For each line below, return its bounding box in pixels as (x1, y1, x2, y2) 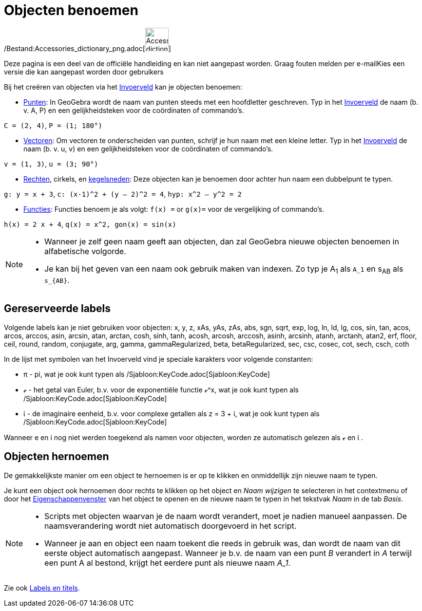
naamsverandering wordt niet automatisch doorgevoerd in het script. (44, 520, 297, 531)
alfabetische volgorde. (44, 246, 126, 256)
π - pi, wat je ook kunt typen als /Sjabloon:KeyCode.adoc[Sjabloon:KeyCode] (23, 370, 270, 378)
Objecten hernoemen (4, 450, 109, 463)
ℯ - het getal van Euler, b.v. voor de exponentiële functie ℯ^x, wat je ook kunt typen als (23, 385, 299, 394)
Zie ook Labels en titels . (4, 583, 80, 592)
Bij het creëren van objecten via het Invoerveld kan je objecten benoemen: (4, 82, 242, 91)
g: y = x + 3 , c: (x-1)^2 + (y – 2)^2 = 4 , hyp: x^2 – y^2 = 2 (4, 189, 242, 198)
